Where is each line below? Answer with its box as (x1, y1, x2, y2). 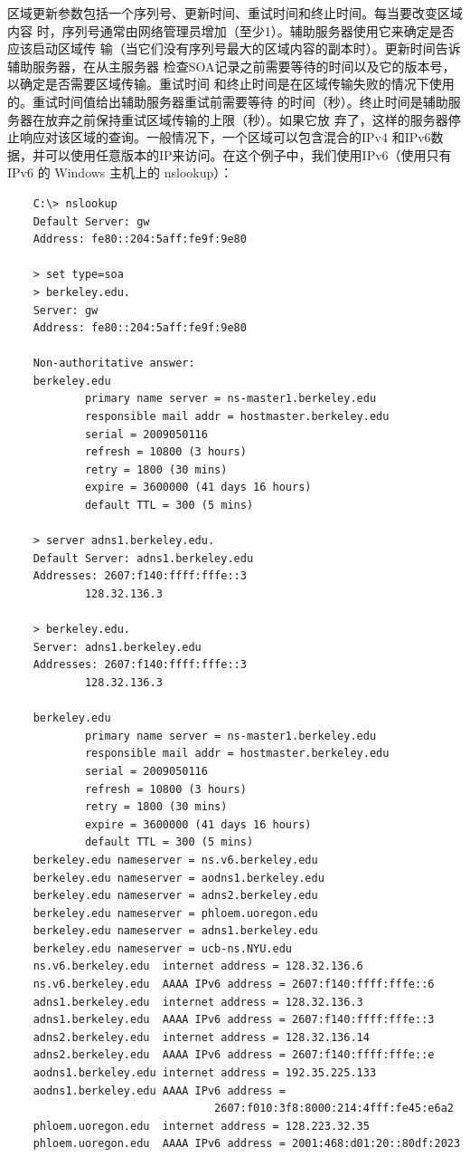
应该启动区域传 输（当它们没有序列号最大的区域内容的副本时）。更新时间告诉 (7, 39, 461, 58)
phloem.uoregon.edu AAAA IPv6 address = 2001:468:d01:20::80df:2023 (33, 1137, 461, 1151)
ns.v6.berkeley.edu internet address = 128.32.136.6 (33, 960, 363, 973)
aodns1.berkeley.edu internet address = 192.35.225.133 (33, 1066, 377, 1080)
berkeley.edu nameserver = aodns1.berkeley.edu (33, 871, 324, 884)
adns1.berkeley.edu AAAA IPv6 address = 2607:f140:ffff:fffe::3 (33, 1013, 435, 1027)
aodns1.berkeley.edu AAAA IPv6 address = (33, 1084, 286, 1097)
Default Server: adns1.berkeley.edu (33, 551, 254, 565)
